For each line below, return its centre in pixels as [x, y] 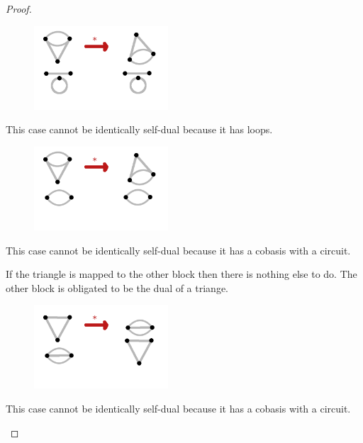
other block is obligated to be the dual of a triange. [117, 287]
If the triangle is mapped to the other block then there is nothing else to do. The [181, 274]
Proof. [19, 9]
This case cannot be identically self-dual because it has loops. [139, 129]
